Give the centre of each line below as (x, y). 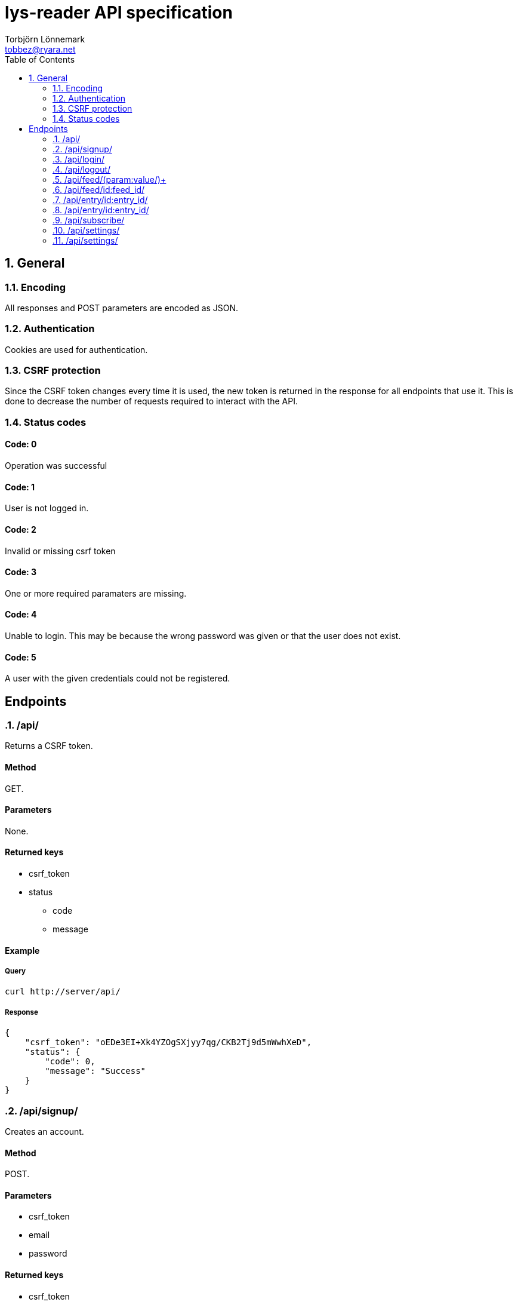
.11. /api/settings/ (85, 240)
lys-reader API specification (119, 13)
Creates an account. (44, 1131)
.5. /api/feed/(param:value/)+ (110, 179)
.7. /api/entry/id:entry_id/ (100, 199)
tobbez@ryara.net (40, 49)
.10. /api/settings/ (86, 230)
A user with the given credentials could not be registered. (118, 678)
